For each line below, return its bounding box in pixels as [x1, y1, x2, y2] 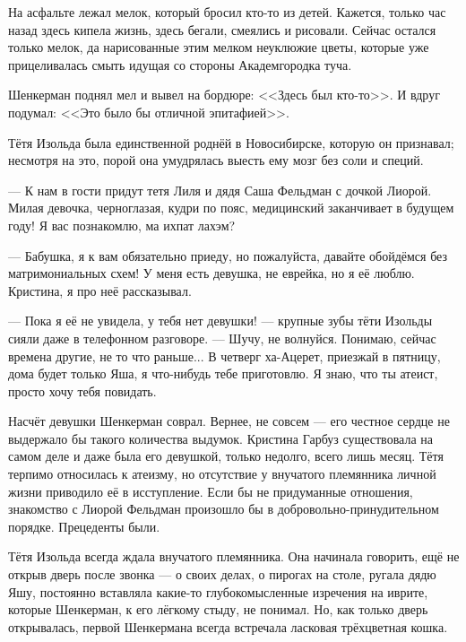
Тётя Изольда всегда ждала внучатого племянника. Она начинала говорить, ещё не [8, 547, 460, 566]
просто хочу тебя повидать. [8, 381, 157, 400]
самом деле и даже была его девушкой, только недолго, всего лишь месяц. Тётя [8, 447, 444, 465]
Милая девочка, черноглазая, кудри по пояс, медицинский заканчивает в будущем [8, 198, 454, 217]
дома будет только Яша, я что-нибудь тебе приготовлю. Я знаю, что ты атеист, [8, 364, 438, 383]
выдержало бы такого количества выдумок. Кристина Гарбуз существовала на [8, 429, 433, 447]
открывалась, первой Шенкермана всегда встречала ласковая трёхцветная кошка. [8, 617, 448, 636]
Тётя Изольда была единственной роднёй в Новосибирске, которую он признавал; [8, 133, 454, 152]
